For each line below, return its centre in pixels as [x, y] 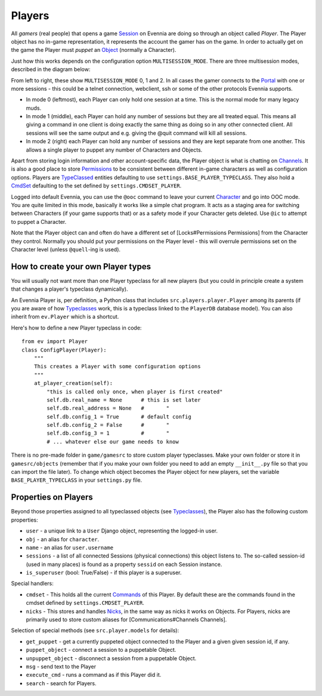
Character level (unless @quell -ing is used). [66, 249]
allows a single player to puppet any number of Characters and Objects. [114, 150]
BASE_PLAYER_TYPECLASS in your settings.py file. [77, 480]
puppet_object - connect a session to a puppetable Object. [101, 650]
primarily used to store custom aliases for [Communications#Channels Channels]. [126, 620]
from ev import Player [55, 341]
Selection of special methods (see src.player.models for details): [95, 630]
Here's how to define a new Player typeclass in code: [76, 328]
